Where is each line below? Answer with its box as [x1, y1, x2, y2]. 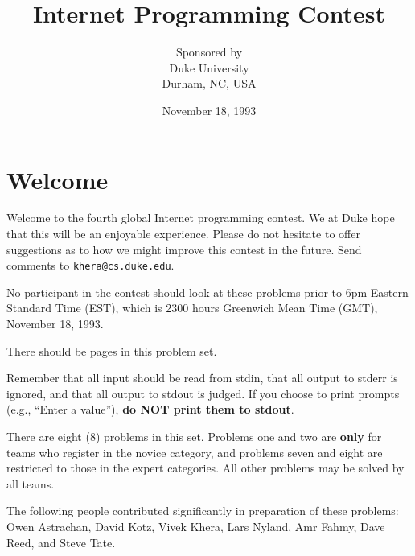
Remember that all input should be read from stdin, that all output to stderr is [6, 369, 398, 386]
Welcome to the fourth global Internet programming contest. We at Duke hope [6, 209, 395, 226]
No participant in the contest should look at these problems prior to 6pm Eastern [6, 283, 409, 300]
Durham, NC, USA [162, 75, 257, 92]
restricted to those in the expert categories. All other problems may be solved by [6, 459, 405, 476]
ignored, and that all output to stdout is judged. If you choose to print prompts [6, 385, 400, 402]
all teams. [6, 475, 55, 492]
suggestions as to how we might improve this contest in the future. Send [6, 241, 362, 257]
